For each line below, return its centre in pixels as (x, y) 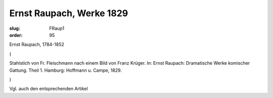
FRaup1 (57, 28)
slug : (15, 28)
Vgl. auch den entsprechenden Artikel (49, 89)
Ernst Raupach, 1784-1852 (37, 44)
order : (16, 35)
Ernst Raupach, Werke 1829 (69, 13)
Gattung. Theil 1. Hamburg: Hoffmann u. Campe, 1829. (66, 70)
